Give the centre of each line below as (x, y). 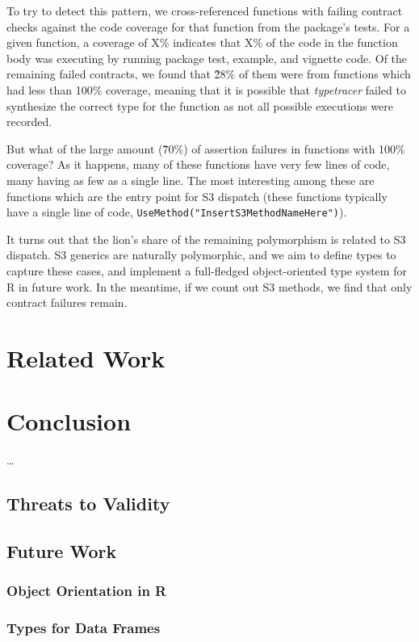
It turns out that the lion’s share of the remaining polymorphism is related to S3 (206, 239)
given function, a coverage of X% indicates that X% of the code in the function (202, 42)
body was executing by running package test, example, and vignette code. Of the (207, 58)
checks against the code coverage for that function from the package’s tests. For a (208, 26)
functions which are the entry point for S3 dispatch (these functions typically (197, 196)
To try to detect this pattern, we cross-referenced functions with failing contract (205, 10)
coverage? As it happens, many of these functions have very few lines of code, (198, 164)
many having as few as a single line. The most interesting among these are (191, 180)
